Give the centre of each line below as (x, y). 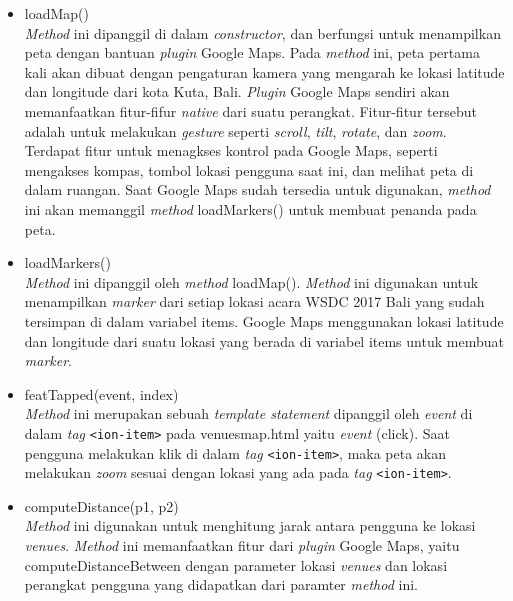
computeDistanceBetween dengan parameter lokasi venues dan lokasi (236, 564)
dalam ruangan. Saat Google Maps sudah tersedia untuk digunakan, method (257, 189)
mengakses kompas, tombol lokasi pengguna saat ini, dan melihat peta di (249, 169)
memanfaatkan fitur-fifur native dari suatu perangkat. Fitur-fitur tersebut (250, 110)
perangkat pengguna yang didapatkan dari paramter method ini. (221, 584)
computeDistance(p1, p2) (101, 505)
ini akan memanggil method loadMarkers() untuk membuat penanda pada (250, 208)
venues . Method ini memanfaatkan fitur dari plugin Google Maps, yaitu (242, 545)
